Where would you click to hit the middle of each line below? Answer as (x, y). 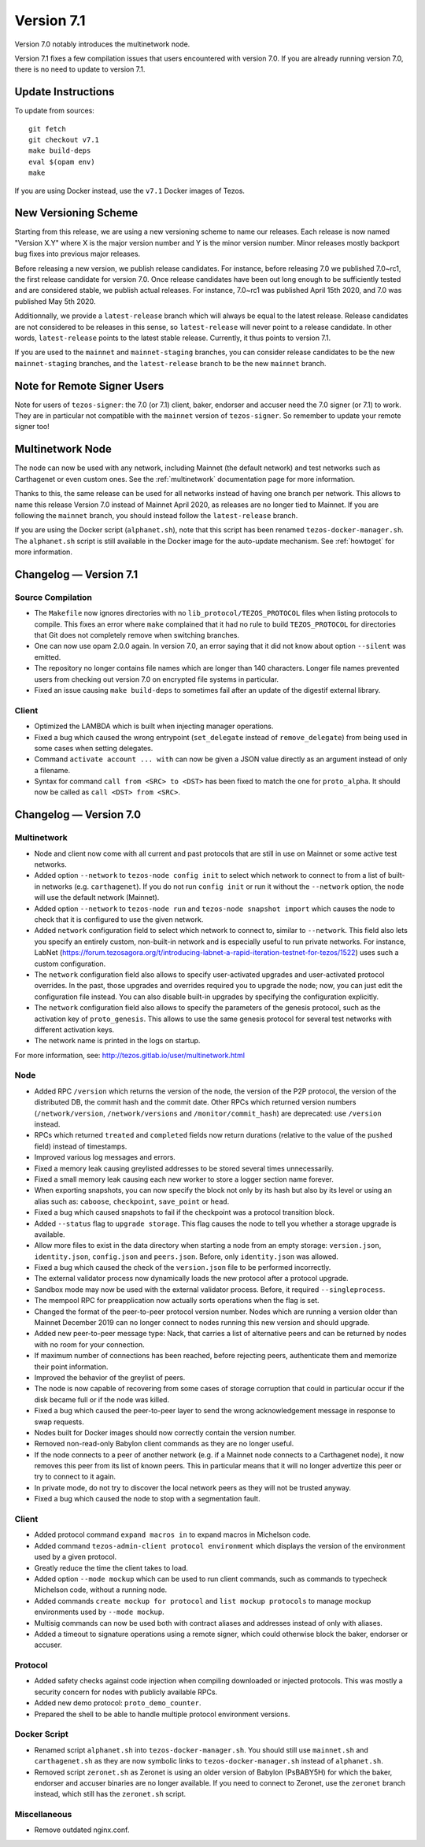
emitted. (48, 657)
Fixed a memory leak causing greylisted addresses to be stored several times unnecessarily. (184, 1168)
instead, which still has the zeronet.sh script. (110, 1794)
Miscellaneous (43, 1815)
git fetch (47, 129)
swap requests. (59, 1422)
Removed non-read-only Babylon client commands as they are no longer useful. (164, 1444)
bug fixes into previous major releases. (78, 254)
